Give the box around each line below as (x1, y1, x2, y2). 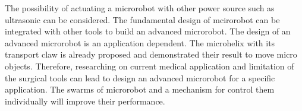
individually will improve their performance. (5, 94, 165, 107)
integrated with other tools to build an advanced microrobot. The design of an (5, 25, 291, 37)
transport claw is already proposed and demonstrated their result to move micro (5, 48, 297, 61)
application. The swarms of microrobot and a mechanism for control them (5, 83, 275, 96)
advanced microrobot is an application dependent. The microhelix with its (5, 36, 275, 49)
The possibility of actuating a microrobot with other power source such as (5, 2, 275, 14)
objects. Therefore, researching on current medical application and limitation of (5, 59, 294, 72)
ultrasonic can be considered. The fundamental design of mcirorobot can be (5, 13, 280, 26)
